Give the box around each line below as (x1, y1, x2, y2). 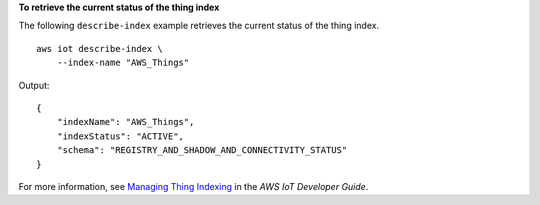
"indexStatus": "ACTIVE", (56, 130, 185, 142)
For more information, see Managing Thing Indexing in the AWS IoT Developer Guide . (18, 180, 369, 192)
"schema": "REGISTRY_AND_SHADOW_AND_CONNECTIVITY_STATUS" (56, 145, 348, 156)
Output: (18, 79, 50, 91)
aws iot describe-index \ (36, 43, 164, 54)
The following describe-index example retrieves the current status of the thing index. (18, 20, 380, 32)
